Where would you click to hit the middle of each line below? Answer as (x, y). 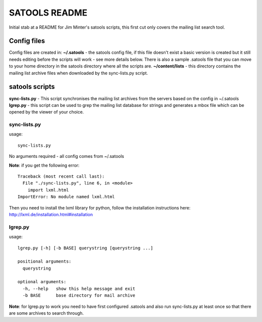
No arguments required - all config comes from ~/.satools (66, 156)
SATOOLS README (48, 13)
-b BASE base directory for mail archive (79, 296)
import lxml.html (48, 190)
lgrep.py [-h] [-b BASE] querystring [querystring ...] (85, 248)
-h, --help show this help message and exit (79, 288)
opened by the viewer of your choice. (47, 112)
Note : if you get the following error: (44, 165)
